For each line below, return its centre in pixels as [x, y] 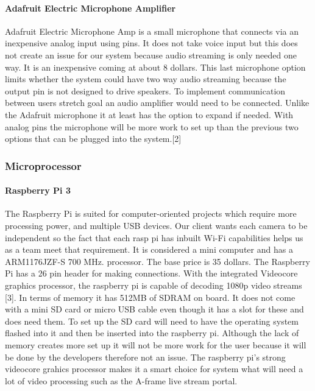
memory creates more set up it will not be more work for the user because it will [156, 344]
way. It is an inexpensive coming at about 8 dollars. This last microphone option [155, 67]
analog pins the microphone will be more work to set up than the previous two [152, 126]
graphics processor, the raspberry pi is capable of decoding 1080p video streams [154, 285]
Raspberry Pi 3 [38, 190]
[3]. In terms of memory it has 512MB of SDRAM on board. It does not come [150, 297]
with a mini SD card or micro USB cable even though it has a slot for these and [154, 309]
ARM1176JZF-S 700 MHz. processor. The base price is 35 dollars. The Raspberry [157, 261]
